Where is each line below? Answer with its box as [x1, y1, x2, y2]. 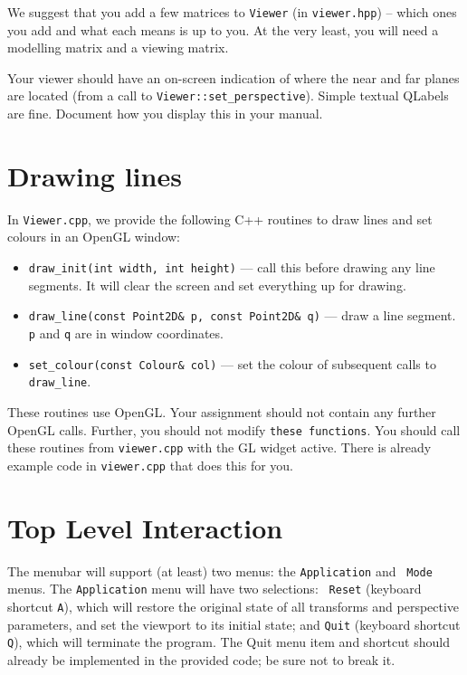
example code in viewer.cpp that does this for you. [7, 455, 294, 474]
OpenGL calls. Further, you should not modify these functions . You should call [7, 420, 461, 439]
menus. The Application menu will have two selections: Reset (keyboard [7, 579, 422, 598]
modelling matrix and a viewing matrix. [7, 38, 229, 57]
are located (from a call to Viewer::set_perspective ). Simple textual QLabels [7, 86, 449, 105]
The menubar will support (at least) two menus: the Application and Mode [7, 561, 433, 580]
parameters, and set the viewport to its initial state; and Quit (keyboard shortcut [7, 614, 461, 633]
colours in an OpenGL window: [7, 227, 180, 246]
